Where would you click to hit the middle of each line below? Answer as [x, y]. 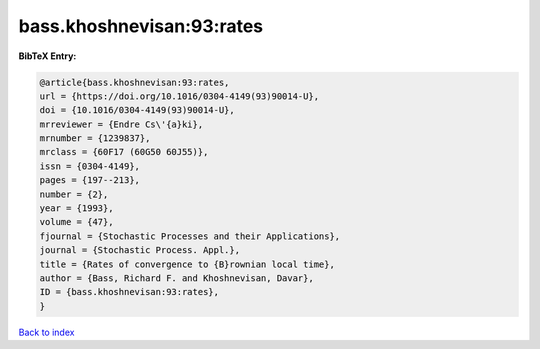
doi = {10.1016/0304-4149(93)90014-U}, [137, 110]
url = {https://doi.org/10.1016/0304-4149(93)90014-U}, [179, 96]
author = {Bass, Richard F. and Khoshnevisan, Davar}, [176, 278]
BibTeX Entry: [47, 56]
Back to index [46, 332]
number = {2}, [74, 194]
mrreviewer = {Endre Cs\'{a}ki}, [121, 124]
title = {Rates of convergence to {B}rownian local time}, [187, 264]
